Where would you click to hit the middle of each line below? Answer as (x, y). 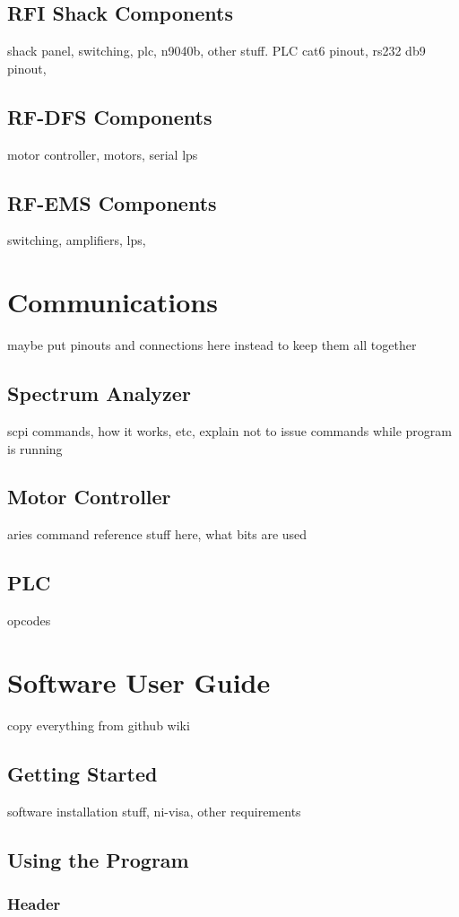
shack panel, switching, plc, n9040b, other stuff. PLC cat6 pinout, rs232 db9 (217, 51)
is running (35, 448)
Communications (113, 302)
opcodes (29, 620)
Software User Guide (139, 681)
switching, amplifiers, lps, (77, 240)
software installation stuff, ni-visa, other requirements (154, 811)
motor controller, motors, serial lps (103, 154)
